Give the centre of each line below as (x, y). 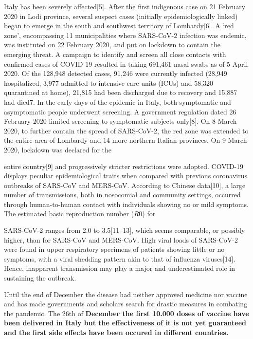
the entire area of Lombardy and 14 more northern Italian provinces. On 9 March (126, 140)
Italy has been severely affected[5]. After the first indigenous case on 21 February (125, 6)
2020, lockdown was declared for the (58, 149)
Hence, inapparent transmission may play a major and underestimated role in (119, 268)
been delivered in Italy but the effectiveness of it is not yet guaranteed (125, 323)
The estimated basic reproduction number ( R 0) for (80, 214)
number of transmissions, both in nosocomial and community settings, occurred (122, 195)
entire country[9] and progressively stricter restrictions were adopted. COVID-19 (124, 166)
